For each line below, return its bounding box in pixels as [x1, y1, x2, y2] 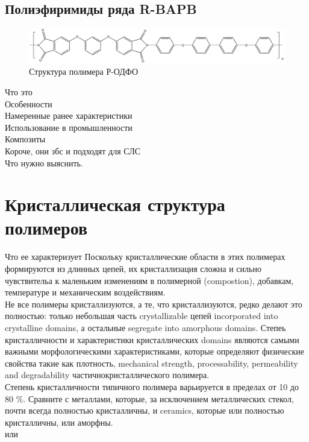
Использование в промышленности [5, 121, 133, 133]
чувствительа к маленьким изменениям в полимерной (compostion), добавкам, [5, 274, 294, 286]
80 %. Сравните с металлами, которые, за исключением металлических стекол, [5, 392, 294, 405]
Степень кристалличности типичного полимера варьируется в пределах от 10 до [5, 380, 299, 393]
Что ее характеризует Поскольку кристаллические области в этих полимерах [5, 250, 286, 263]
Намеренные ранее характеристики [5, 109, 133, 122]
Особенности [5, 97, 52, 110]
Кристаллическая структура [5, 192, 225, 216]
